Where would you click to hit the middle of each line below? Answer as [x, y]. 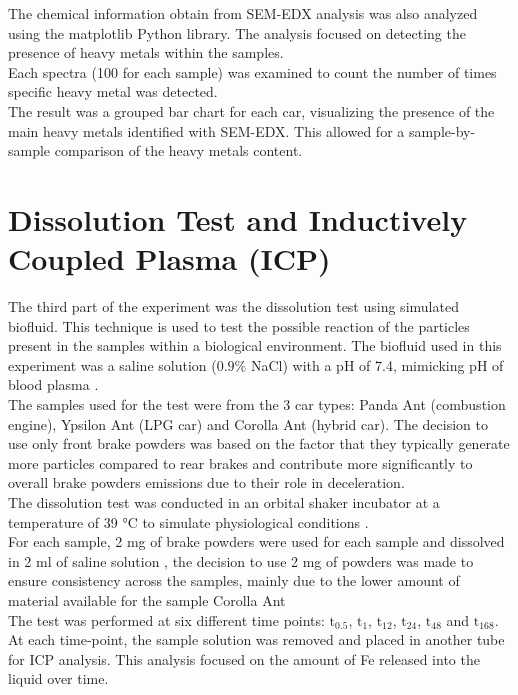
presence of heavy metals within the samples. [146, 52]
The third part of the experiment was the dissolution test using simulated [233, 306]
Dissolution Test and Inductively [238, 218]
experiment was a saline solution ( [112, 364]
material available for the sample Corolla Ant [147, 599]
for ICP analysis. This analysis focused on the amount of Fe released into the [244, 658]
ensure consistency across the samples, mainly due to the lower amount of [234, 580]
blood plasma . [53, 384]
